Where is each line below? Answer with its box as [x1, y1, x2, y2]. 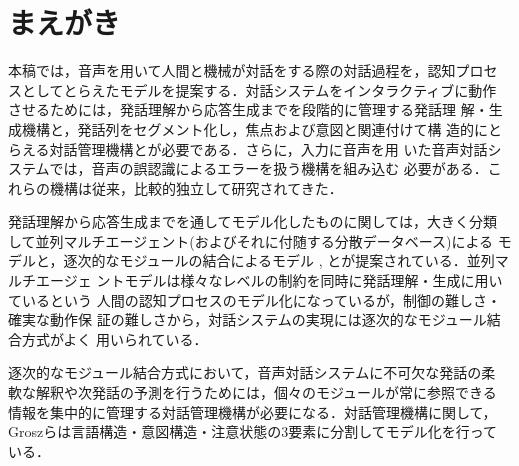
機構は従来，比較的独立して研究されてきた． [49, 177, 343, 198]
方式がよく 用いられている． [21, 328, 208, 349]
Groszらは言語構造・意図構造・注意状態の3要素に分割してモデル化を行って [8, 421, 498, 442]
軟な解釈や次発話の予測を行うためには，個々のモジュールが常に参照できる [8, 382, 497, 403]
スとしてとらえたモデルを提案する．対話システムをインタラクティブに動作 [8, 79, 497, 100]
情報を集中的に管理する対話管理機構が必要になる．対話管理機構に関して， [8, 401, 497, 422]
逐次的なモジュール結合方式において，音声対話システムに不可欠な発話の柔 [8, 362, 496, 383]
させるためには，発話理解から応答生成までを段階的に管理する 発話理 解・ [8, 99, 489, 120]
